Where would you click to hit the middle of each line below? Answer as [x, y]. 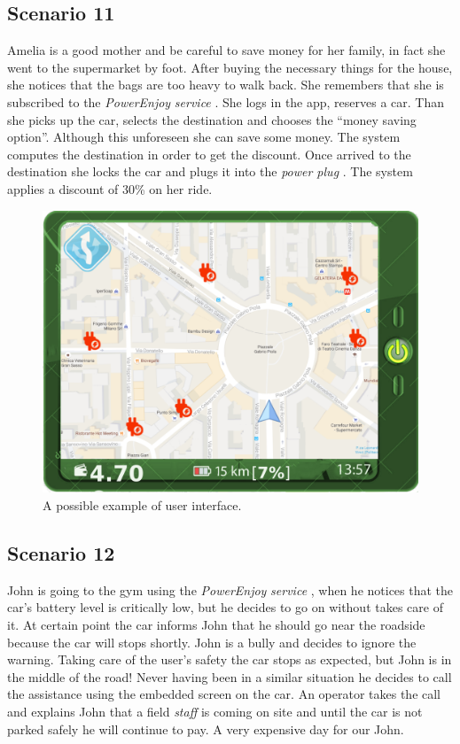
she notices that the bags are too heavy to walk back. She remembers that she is [226, 85]
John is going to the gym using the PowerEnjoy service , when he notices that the [230, 589]
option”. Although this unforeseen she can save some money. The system [204, 137]
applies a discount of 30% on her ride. [110, 188]
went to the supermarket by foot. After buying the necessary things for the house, [230, 67]
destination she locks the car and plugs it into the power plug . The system [210, 171]
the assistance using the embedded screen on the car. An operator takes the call [224, 694]
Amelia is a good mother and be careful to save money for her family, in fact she [226, 50]
